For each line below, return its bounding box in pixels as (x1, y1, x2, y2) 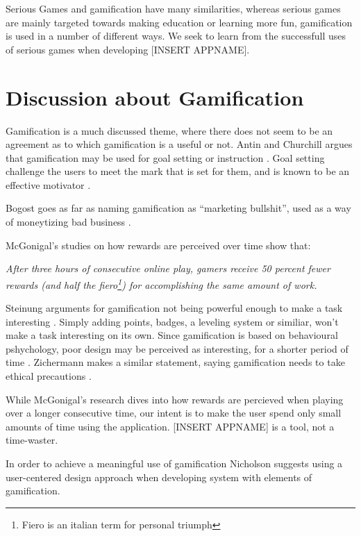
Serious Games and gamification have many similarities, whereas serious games (6, 1, 341, 15)
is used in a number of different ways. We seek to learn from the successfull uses (6, 28, 346, 43)
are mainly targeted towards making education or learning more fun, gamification (6, 15, 353, 29)
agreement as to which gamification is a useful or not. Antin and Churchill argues (6, 137, 353, 151)
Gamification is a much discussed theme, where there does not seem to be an (6, 123, 333, 137)
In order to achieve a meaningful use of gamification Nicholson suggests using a (6, 456, 343, 471)
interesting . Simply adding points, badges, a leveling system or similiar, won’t (6, 314, 339, 328)
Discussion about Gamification (6, 83, 304, 111)
